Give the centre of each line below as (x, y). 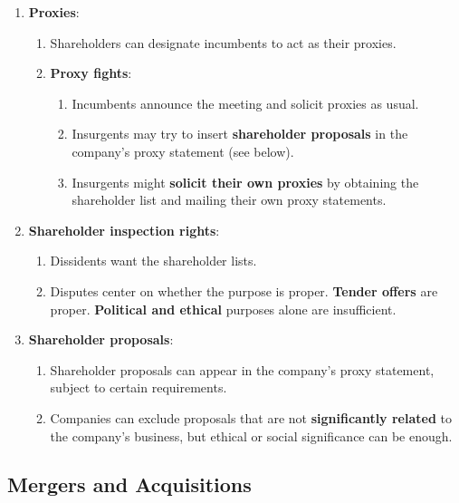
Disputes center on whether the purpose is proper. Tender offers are (244, 290)
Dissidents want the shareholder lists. (153, 261)
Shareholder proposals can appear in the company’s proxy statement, (242, 369)
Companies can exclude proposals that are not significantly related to (251, 417)
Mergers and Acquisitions (129, 484)
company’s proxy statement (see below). (183, 151)
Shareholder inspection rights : (124, 230)
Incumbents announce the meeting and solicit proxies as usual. (245, 103)
